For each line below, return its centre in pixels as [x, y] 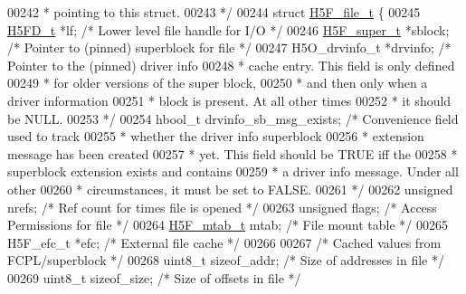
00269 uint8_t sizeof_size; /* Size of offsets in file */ [154, 277]
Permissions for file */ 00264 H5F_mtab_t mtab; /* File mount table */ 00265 [228, 225]
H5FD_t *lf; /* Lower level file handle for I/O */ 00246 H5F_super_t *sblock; [228, 29]
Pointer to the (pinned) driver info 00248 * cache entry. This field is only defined [231, 65]
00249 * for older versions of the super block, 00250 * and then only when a [218, 83]
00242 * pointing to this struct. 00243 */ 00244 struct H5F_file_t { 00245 [214, 12]
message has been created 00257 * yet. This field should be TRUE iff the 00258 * [233, 153]
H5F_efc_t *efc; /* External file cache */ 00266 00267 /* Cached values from [224, 242]
